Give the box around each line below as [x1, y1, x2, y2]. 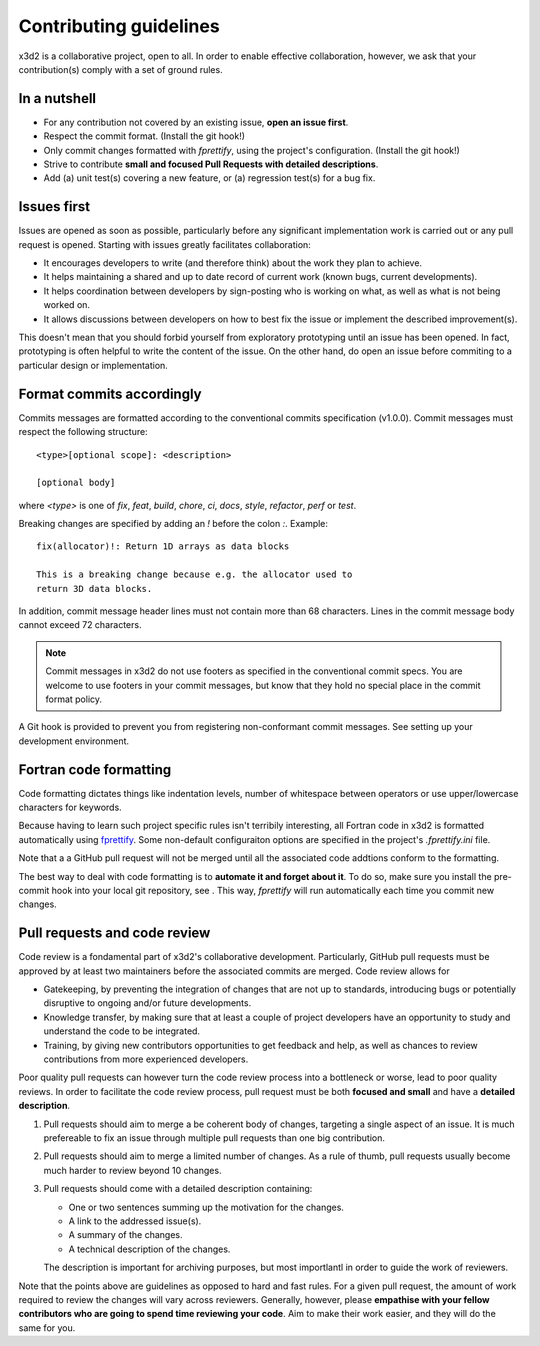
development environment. [18, 735, 130, 747]
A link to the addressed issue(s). [68, 1215, 202, 1227]
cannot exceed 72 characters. [18, 619, 142, 631]
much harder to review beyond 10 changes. [43, 1164, 222, 1176]
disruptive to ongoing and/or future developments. [43, 997, 252, 1009]
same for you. [18, 1321, 76, 1334]
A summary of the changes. [68, 1229, 183, 1241]
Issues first [18, 198, 90, 215]
